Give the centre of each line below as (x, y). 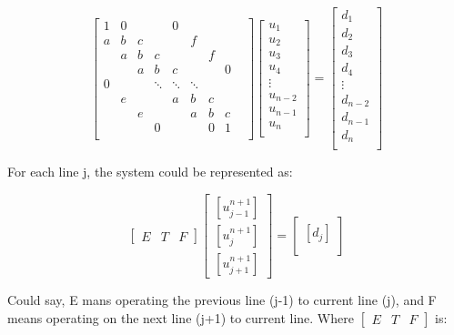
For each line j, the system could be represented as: (150, 172)
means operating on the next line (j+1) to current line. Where (181, 317)
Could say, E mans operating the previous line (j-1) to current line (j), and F (222, 300)
